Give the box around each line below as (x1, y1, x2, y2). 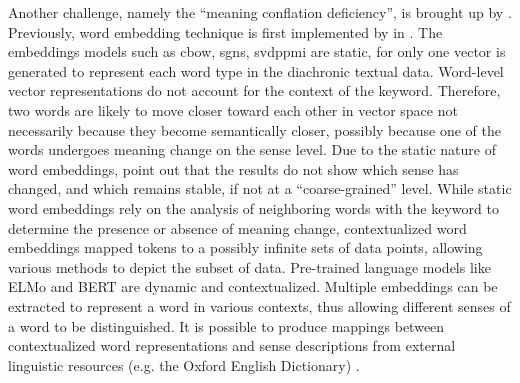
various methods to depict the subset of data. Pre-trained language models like (8, 256, 491, 277)
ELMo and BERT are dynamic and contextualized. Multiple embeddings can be (8, 276, 498, 297)
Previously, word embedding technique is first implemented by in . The (8, 21, 443, 42)
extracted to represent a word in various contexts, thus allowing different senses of (8, 295, 511, 316)
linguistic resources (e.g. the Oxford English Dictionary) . (8, 354, 360, 375)
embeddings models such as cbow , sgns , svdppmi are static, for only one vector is (8, 41, 506, 62)
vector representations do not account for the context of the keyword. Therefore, (8, 80, 501, 101)
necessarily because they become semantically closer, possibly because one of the (8, 119, 501, 140)
